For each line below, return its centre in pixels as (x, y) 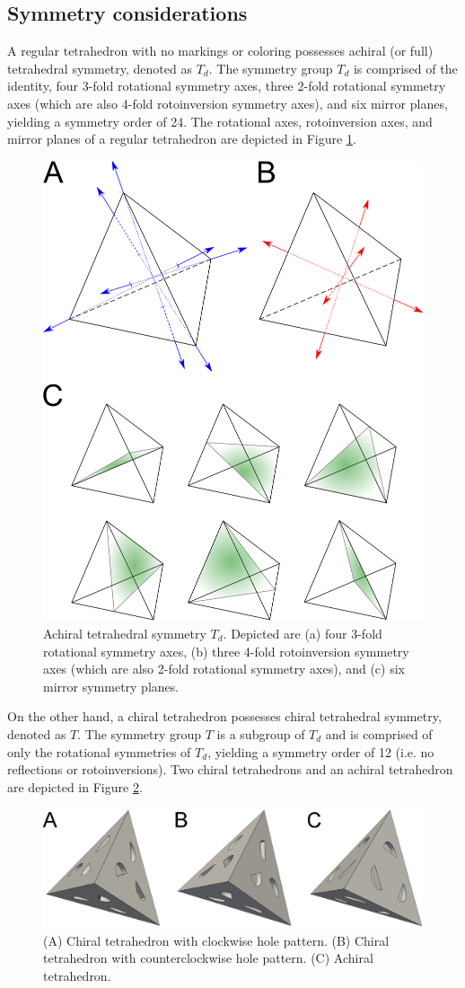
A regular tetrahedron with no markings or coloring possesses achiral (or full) (220, 51)
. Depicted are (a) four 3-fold (303, 633)
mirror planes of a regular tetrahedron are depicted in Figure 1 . (182, 139)
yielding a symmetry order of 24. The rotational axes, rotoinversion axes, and (220, 121)
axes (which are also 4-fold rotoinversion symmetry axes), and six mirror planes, (228, 103)
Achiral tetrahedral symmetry (125, 633)
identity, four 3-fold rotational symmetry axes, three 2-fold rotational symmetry (227, 86)
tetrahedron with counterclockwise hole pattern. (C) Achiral (208, 958)
